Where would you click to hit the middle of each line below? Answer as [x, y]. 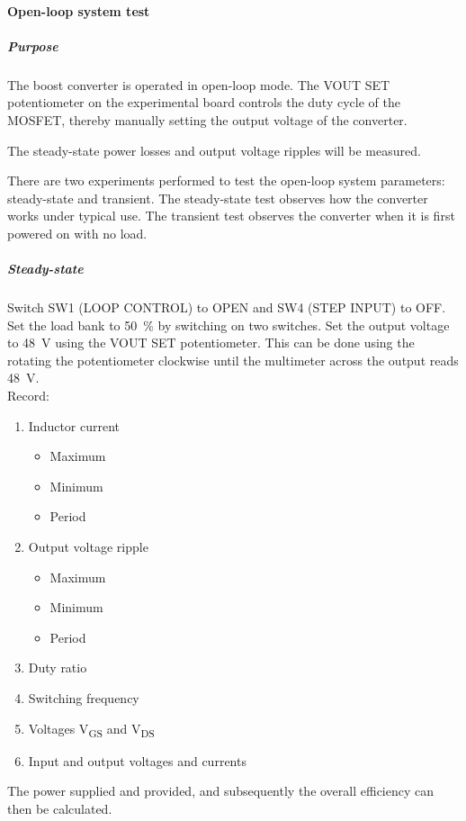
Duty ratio [58, 668]
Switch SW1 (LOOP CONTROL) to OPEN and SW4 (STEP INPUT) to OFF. [227, 307]
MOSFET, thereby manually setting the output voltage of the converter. [207, 119]
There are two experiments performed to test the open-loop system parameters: [226, 180]
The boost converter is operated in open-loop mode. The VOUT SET [199, 84]
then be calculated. [60, 808]
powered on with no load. [77, 233]
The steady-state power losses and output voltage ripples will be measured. [214, 150]
